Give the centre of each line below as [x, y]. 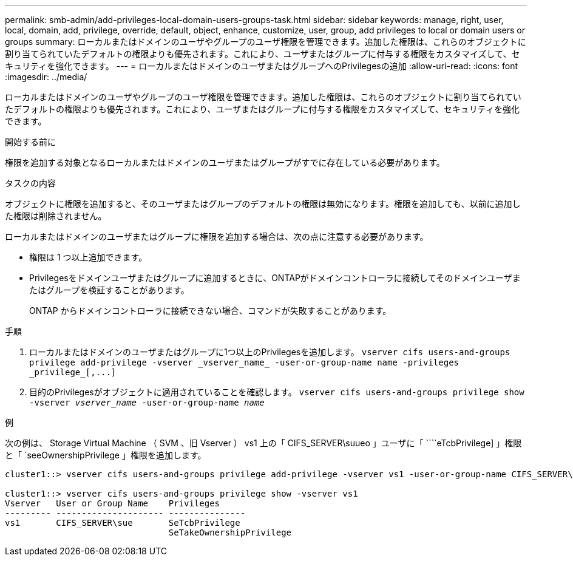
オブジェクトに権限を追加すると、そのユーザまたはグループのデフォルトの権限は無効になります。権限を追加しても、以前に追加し [263, 204]
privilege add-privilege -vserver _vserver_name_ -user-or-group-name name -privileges [244, 362]
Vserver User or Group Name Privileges [113, 503]
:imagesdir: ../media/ [46, 77]
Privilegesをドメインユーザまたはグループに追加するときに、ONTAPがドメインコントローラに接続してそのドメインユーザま [275, 278]
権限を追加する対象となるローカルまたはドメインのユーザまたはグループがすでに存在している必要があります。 [225, 162]
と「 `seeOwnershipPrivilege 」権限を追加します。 [106, 455]
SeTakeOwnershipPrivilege [230, 532]
